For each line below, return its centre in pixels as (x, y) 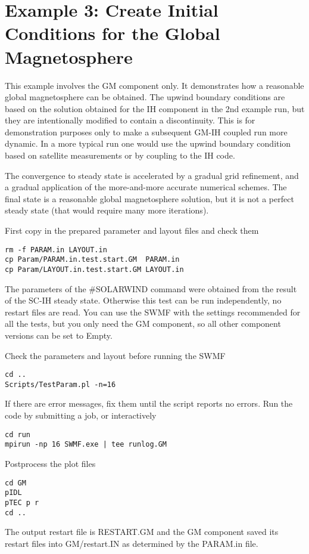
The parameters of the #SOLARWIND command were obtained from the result (151, 288)
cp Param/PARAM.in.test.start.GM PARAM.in (92, 260)
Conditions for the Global (113, 33)
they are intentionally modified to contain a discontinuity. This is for (130, 120)
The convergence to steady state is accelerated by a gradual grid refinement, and (152, 175)
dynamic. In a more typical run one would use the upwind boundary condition (148, 143)
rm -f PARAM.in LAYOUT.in (56, 250)
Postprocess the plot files (50, 463)
